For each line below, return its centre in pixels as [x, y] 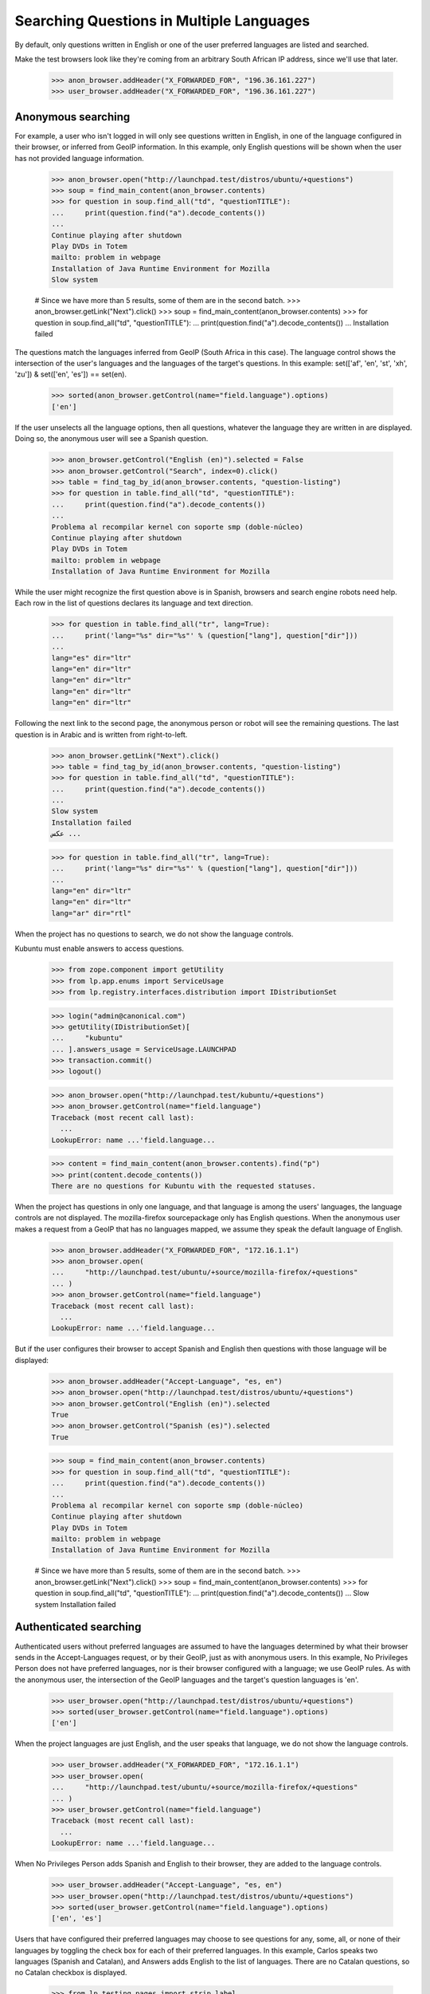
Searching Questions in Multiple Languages [162, 21]
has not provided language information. [79, 158]
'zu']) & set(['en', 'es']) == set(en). [71, 374]
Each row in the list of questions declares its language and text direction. [134, 603]
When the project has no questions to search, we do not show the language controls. [154, 934]
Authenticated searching [78, 1627]
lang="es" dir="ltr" [91, 658]
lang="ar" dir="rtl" [91, 913]
